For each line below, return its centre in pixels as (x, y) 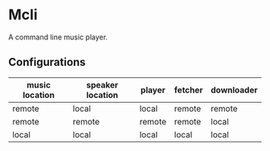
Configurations (47, 62)
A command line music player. (58, 37)
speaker (102, 84)
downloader (234, 90)
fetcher (188, 90)
